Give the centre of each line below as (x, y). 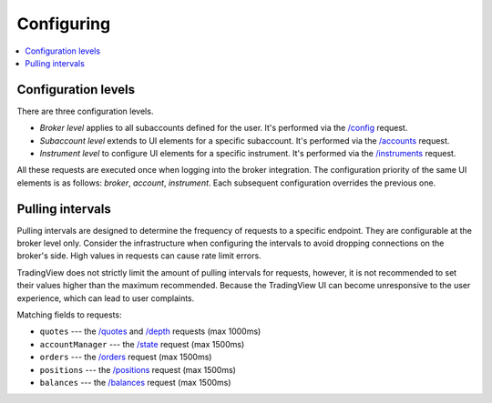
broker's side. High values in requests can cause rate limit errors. (139, 256)
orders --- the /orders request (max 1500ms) (126, 357)
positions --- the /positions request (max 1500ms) (138, 369)
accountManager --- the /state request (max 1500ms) (142, 344)
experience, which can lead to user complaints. (106, 298)
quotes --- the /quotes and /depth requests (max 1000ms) (150, 331)
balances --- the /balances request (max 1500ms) (135, 383)
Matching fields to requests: (69, 315)
